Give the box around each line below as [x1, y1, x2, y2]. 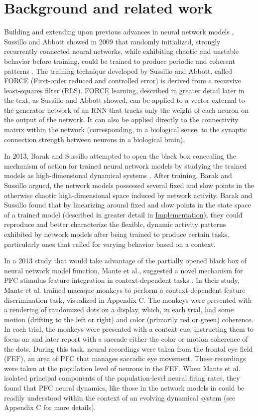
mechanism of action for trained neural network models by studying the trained [4, 160, 247, 171]
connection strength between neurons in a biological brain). [4, 134, 185, 144]
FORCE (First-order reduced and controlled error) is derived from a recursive [4, 75, 241, 86]
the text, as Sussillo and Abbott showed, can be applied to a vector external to [4, 95, 245, 105]
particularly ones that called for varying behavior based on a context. [4, 238, 216, 249]
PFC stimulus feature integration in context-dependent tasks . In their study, [4, 275, 240, 285]
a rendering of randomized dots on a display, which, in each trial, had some [4, 304, 234, 315]
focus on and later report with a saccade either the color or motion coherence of [4, 333, 248, 344]
